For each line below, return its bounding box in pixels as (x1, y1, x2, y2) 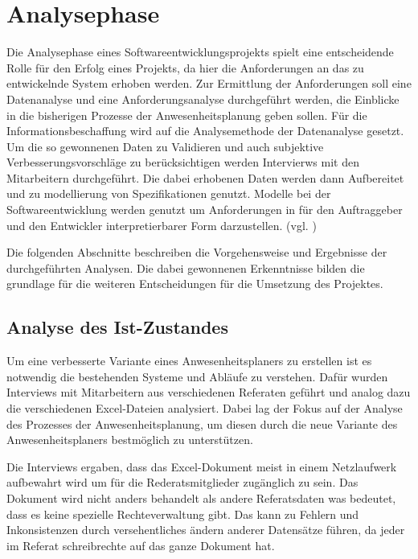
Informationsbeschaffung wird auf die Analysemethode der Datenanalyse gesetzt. (6, 122, 404, 139)
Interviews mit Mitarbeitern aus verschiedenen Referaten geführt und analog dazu (6, 384, 411, 401)
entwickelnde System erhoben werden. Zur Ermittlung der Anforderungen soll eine (6, 75, 412, 92)
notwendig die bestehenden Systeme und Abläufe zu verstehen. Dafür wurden (6, 368, 388, 384)
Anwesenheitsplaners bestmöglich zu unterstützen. (6, 431, 253, 448)
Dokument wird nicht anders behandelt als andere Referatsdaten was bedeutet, (6, 489, 396, 506)
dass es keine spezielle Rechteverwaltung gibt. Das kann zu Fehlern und (6, 505, 359, 522)
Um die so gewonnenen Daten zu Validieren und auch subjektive (6, 138, 324, 154)
